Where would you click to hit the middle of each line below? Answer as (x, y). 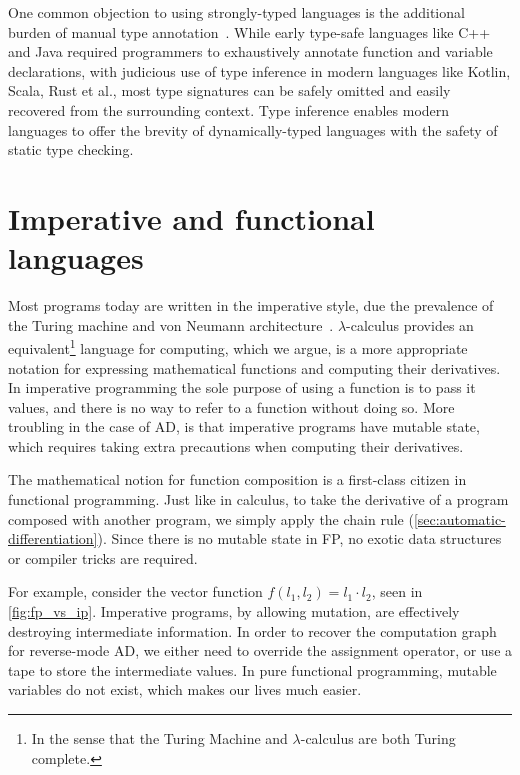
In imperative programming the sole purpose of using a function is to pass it (242, 387)
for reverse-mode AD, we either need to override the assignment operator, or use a (260, 650)
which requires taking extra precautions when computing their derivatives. (236, 445)
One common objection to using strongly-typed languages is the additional (236, 12)
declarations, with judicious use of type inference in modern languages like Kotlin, (259, 70)
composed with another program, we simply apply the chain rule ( (211, 518)
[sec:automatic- (459, 518)
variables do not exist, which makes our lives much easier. (185, 689)
